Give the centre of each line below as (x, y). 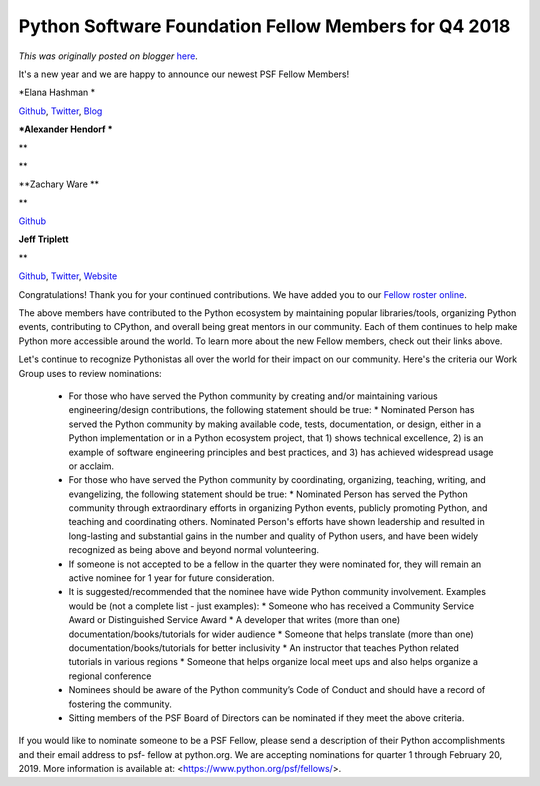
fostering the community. (120, 704)
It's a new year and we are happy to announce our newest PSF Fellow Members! (184, 74)
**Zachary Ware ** (59, 184)
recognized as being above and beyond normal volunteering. (194, 550)
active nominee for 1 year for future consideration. (171, 578)
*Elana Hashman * (57, 92)
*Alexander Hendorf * (65, 129)
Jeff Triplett (43, 239)
